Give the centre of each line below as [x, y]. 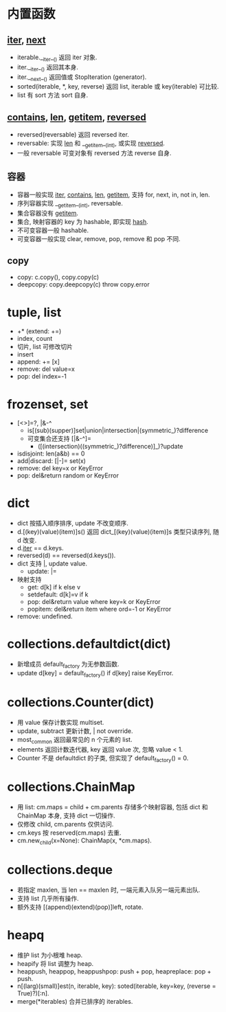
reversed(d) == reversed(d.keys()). [66, 555]
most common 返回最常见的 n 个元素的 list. [75, 740]
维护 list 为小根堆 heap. [50, 955]
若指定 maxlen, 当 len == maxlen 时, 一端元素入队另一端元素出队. [109, 890]
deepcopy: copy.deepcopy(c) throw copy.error [83, 284]
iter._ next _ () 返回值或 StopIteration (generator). [82, 78]
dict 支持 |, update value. [52, 563]
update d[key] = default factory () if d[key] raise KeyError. [95, 674]
